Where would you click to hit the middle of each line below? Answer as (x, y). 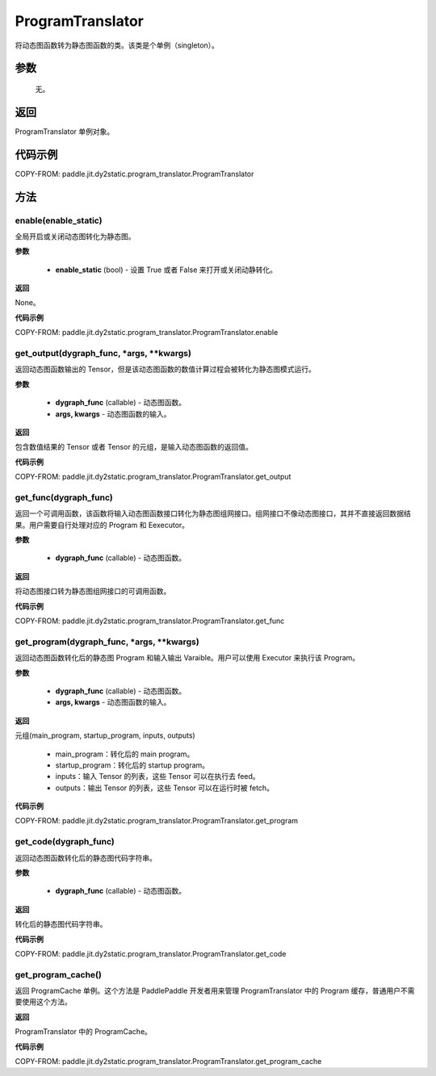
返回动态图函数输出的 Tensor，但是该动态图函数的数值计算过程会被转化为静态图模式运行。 (166, 369)
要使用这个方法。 (43, 1002)
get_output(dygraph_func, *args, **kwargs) (103, 354)
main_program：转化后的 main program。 (125, 754)
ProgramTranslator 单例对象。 (65, 131)
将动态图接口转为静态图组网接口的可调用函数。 (93, 591)
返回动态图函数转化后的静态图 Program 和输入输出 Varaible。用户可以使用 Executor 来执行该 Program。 (187, 658)
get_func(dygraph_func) (64, 497)
